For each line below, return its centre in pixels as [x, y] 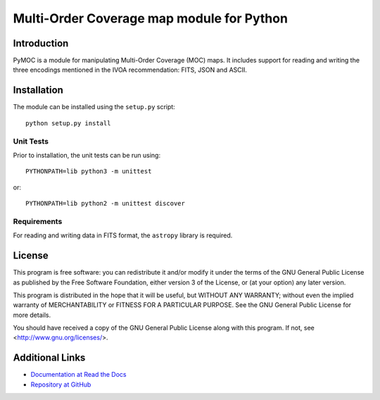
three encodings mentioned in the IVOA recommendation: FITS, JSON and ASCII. [130, 70]
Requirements [38, 221]
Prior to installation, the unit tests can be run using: [87, 155]
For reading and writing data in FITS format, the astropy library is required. [123, 235]
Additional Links [49, 358]
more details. [32, 315]
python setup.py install [68, 123]
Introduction [41, 43]
